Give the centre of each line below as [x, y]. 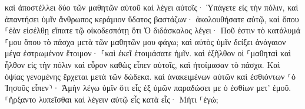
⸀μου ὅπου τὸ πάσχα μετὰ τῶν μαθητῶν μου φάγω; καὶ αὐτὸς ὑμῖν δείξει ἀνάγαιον [145, 41]
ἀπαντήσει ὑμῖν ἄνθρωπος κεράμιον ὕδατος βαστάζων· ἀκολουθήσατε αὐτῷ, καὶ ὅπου [152, 18]
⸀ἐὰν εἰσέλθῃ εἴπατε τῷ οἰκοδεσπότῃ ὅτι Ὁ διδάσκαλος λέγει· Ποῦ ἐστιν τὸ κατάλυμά [153, 30]
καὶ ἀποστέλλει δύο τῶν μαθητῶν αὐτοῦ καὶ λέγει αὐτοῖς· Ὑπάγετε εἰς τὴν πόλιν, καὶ [152, 7]
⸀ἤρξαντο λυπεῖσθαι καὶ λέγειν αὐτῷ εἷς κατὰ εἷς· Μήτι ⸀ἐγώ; [112, 99]
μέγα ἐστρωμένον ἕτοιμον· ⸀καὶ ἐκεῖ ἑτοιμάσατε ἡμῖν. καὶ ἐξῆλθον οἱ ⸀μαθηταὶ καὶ [148, 53]
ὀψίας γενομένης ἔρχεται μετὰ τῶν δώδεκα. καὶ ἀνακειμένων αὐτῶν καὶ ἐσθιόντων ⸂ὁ [150, 76]
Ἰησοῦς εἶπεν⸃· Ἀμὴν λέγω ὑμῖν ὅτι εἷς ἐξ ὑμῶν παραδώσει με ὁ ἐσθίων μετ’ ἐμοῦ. [148, 88]
